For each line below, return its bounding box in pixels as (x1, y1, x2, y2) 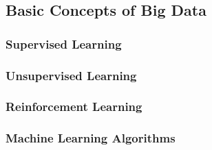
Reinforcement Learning (6, 98, 142, 115)
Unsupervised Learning (6, 66, 137, 84)
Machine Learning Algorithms (6, 129, 176, 147)
